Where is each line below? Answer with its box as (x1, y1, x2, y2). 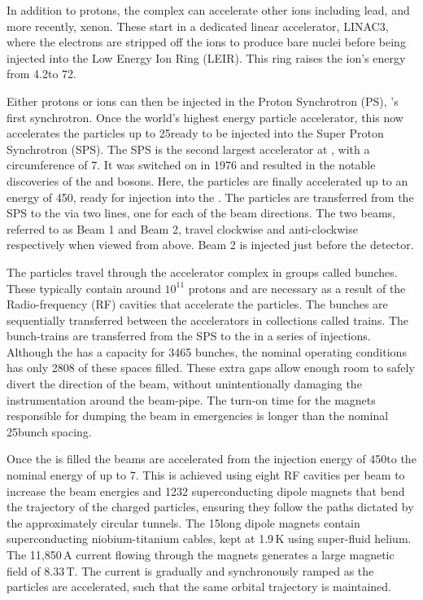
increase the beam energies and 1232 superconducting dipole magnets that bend (7, 482, 405, 499)
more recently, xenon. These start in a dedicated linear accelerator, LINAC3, (7, 17, 389, 34)
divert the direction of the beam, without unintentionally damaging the (7, 375, 362, 392)
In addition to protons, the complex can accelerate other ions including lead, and (7, 2, 410, 18)
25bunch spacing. (7, 423, 92, 440)
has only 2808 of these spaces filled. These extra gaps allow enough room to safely (7, 359, 415, 376)
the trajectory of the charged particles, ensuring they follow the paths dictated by (7, 498, 414, 515)
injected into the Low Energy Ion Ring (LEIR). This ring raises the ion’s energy (7, 49, 406, 66)
